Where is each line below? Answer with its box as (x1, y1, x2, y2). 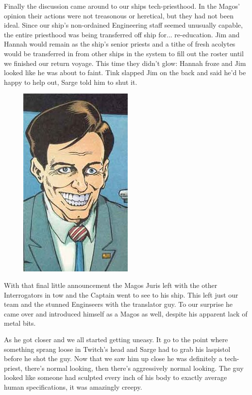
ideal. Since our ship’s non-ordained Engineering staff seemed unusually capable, (4, 20, 243, 30)
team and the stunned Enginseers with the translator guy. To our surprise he (4, 299, 233, 309)
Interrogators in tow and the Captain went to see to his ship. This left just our (4, 289, 238, 300)
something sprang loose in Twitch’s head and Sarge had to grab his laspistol (4, 344, 231, 354)
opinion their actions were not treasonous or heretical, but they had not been (4, 10, 234, 20)
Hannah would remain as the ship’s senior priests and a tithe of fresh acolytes (4, 39, 235, 49)
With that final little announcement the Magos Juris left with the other (4, 280, 218, 290)
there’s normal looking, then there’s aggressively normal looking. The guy (24, 363, 244, 373)
